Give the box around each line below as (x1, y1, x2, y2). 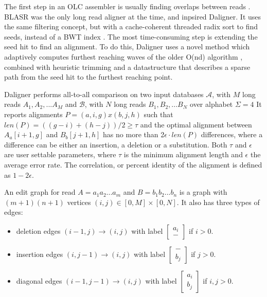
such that (144, 108, 173, 119)
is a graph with (179, 187, 227, 197)
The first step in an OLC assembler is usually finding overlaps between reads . (4, 1, 251, 11)
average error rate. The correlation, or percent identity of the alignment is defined (4, 159, 262, 170)
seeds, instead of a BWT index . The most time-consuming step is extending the (4, 31, 258, 42)
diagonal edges (16, 275, 62, 286)
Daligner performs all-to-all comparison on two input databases (4, 88, 204, 99)
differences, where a (201, 129, 263, 140)
